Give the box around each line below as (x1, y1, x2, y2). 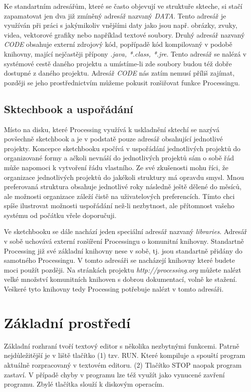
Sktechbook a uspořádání (4, 101, 133, 116)
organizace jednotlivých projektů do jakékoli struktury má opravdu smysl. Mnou (4, 172, 244, 182)
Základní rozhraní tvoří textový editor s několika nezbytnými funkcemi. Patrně (4, 340, 239, 351)
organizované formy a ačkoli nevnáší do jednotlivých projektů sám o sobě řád (4, 153, 234, 163)
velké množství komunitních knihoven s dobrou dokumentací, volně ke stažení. (4, 274, 237, 284)
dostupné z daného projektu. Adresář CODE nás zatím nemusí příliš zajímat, (4, 68, 235, 78)
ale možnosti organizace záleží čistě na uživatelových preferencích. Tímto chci (4, 191, 235, 201)
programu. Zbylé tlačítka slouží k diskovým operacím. (4, 379, 164, 389)
